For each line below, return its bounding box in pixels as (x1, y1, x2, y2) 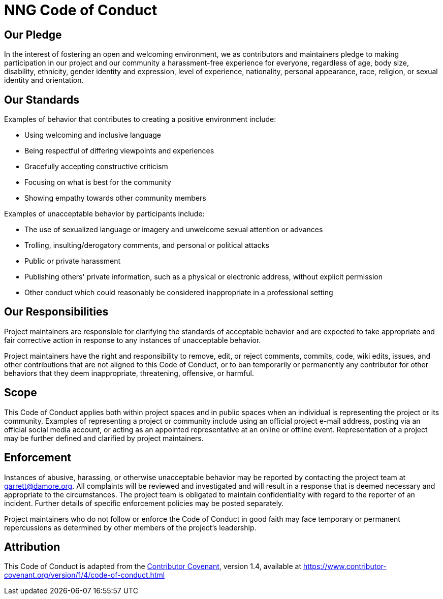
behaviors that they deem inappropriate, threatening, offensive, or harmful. (4, 368, 254, 377)
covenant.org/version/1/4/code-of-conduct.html (4, 571, 165, 580)
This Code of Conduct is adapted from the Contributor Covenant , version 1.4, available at (4, 562, 301, 571)
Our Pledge (4, 28, 62, 41)
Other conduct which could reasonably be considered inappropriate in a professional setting (24, 288, 333, 297)
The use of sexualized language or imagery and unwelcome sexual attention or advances (24, 225, 323, 234)
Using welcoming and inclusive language (24, 131, 162, 140)
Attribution (4, 540, 60, 553)
